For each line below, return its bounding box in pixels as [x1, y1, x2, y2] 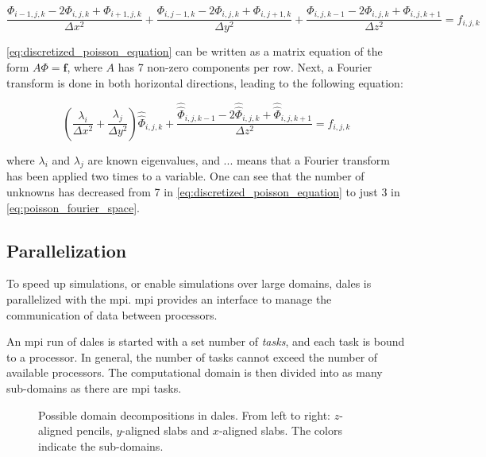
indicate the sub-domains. [38, 437, 164, 454]
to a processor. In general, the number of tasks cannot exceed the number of [6, 348, 378, 365]
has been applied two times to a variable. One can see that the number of [6, 168, 364, 184]
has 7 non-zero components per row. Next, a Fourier [118, 59, 372, 76]
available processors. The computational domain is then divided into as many [6, 364, 383, 381]
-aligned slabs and [121, 422, 210, 439]
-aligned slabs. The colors [218, 422, 342, 439]
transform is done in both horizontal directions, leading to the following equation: [6, 74, 403, 91]
